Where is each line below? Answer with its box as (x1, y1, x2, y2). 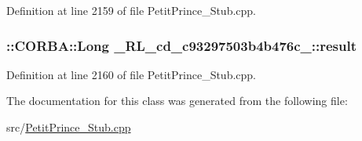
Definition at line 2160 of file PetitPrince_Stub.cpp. (6, 66, 257, 82)
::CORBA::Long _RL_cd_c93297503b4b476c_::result (6, 35, 357, 55)
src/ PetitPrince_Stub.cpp (6, 119, 131, 135)
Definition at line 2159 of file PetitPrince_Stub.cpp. (6, 2, 257, 18)
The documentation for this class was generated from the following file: (6, 92, 348, 109)
